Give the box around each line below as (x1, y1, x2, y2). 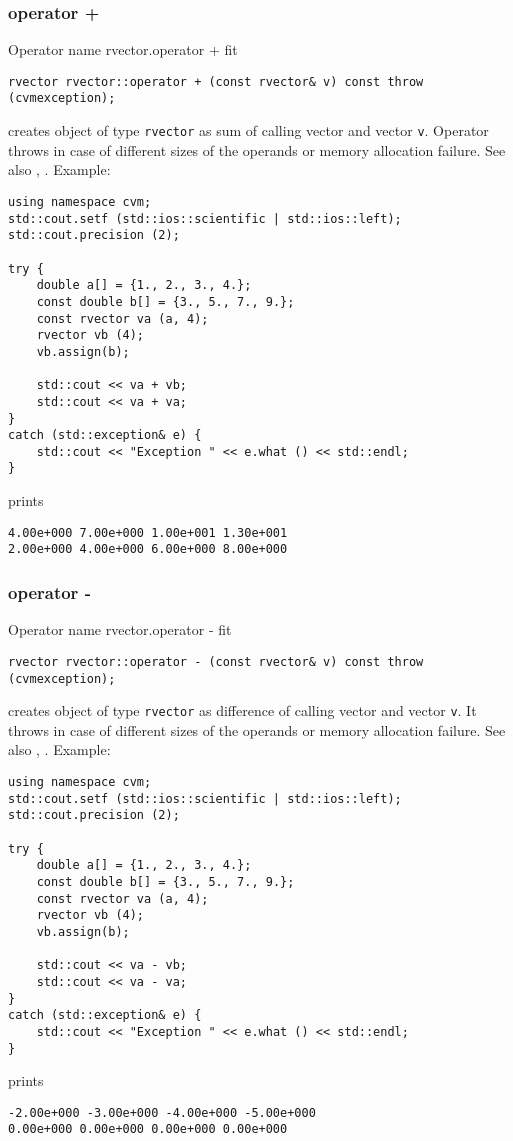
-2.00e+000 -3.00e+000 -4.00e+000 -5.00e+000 (8, 1105, 316, 1120)
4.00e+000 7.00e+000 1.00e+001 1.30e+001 (8, 525, 288, 540)
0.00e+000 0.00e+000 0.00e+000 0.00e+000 (8, 1122, 288, 1137)
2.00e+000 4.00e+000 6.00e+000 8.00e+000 (8, 542, 288, 557)
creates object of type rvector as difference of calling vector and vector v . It (8, 700, 477, 721)
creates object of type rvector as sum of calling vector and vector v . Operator (8, 120, 489, 141)
